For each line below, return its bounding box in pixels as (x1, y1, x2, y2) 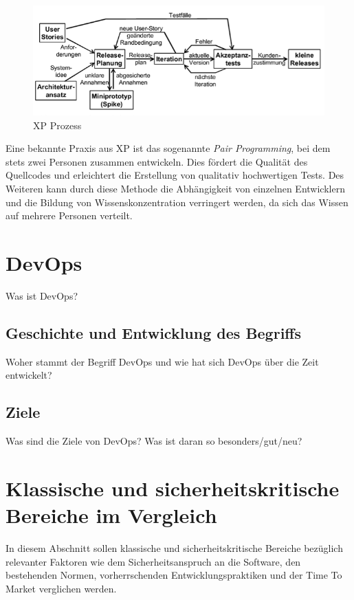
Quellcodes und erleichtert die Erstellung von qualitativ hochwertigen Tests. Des (5, 168, 344, 182)
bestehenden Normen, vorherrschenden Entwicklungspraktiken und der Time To (5, 568, 342, 582)
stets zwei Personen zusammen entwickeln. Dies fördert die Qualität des (5, 154, 308, 168)
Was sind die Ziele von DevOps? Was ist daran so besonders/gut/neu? (5, 434, 302, 448)
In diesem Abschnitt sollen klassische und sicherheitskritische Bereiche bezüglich (5, 541, 343, 555)
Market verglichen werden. (5, 581, 117, 595)
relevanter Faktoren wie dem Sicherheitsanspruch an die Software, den (5, 554, 301, 568)
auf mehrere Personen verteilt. (5, 208, 133, 223)
